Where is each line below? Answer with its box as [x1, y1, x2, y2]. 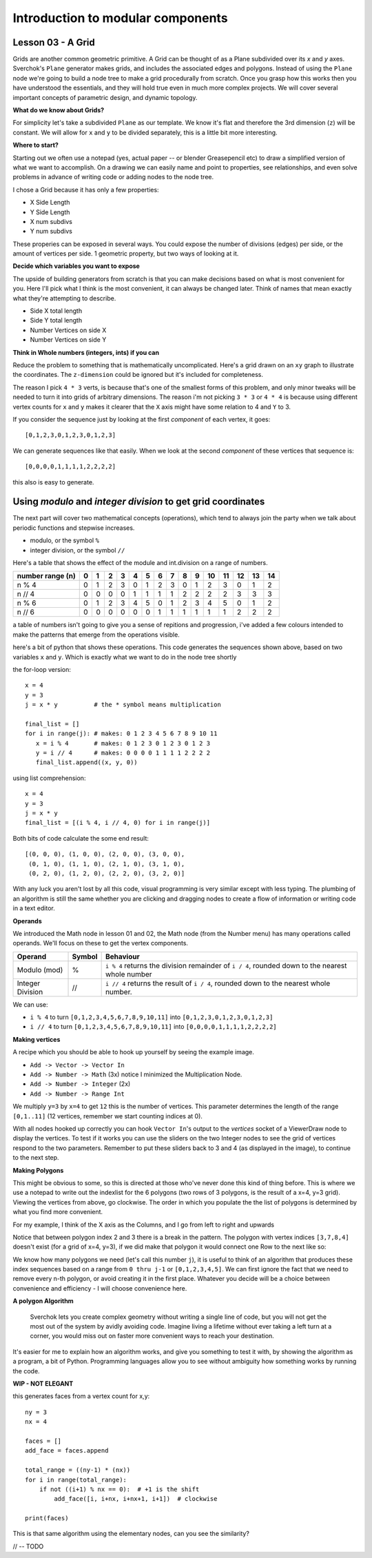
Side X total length [30, 307, 83, 315]
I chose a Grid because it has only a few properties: [12, 185, 159, 194]
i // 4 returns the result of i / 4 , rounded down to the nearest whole [105, 978, 331, 988]
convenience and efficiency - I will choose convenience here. [12, 1284, 187, 1292]
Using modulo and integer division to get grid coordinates [12, 496, 265, 508]
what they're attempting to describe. [12, 294, 116, 303]
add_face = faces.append [25, 1447, 109, 1455]
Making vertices [12, 1035, 61, 1043]
